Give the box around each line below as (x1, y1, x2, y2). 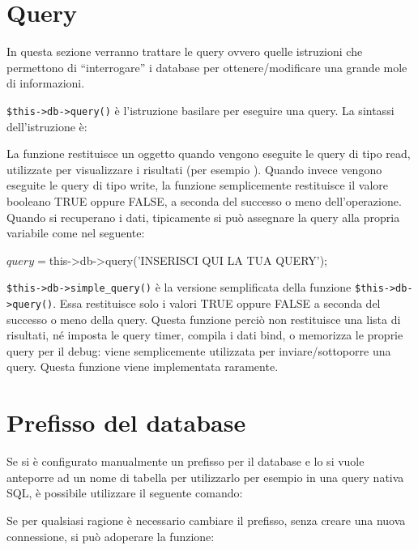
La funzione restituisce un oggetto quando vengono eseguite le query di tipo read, (6, 145, 411, 162)
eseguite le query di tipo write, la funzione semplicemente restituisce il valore (6, 177, 388, 194)
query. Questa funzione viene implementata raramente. (6, 358, 279, 375)
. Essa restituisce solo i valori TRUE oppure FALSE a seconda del (53, 294, 381, 311)
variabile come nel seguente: (6, 224, 145, 241)
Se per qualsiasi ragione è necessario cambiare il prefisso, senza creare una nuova (6, 511, 406, 528)
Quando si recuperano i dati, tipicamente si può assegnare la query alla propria (6, 208, 400, 225)
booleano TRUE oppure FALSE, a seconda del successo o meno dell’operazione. (6, 192, 402, 209)
